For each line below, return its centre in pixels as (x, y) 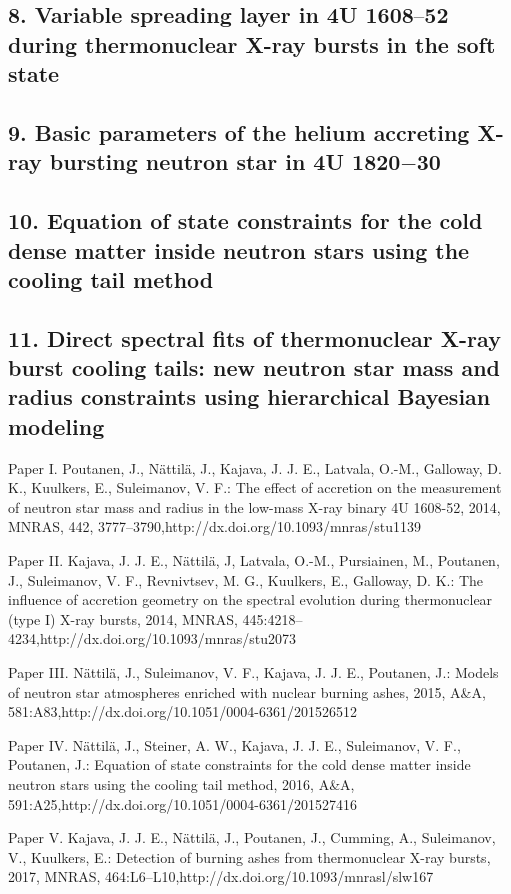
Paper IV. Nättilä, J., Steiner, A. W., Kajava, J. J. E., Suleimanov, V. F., (234, 744)
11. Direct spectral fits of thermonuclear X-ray (254, 337)
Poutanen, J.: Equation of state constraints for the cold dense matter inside (239, 764)
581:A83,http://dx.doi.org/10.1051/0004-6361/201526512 (182, 711)
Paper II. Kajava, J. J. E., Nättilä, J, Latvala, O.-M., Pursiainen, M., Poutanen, (254, 560)
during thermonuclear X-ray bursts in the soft (252, 43)
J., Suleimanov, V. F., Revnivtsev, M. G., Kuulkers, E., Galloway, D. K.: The (246, 579)
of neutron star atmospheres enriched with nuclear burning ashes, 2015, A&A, (247, 691)
